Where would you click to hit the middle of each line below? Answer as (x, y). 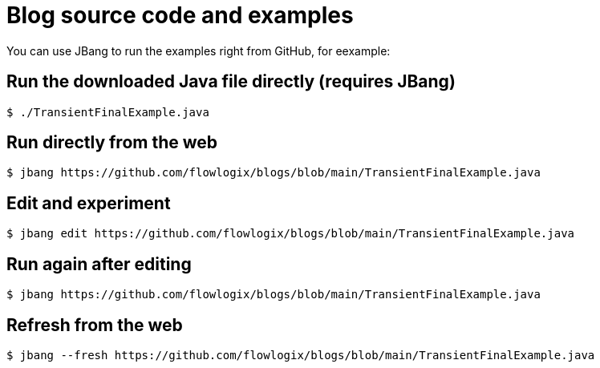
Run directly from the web (112, 143)
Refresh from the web (95, 325)
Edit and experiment (89, 203)
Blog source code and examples (180, 15)
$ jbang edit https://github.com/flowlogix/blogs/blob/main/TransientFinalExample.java (291, 234)
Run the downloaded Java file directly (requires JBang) (231, 82)
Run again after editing (99, 264)
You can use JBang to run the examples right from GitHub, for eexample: (199, 51)
